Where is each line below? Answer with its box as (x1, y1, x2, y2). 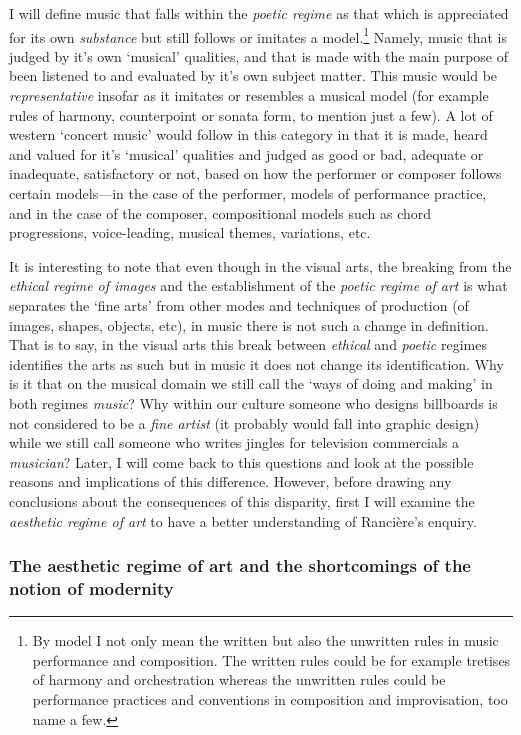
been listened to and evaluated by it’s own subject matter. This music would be (9, 65, 498, 86)
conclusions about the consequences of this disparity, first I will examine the (9, 490, 475, 511)
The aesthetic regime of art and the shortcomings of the (9, 553, 471, 578)
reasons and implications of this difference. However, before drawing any (9, 471, 452, 492)
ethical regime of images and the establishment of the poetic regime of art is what (9, 275, 508, 296)
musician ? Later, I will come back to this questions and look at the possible (9, 451, 474, 472)
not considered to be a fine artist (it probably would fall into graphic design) (9, 412, 480, 433)
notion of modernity (9, 575, 174, 600)
